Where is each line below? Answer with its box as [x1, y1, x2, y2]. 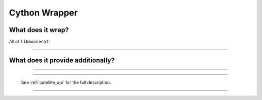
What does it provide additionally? [9, 56, 115, 64]
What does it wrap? [9, 26, 69, 34]
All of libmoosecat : [9, 39, 50, 45]
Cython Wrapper [9, 7, 78, 18]
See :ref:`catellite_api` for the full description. [21, 80, 111, 85]
